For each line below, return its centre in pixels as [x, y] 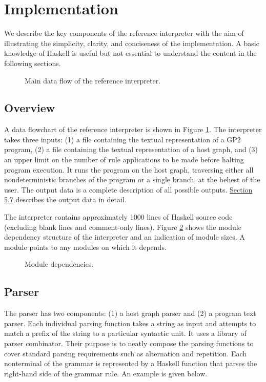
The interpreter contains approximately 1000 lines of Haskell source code [118, 217]
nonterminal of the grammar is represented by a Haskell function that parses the [131, 363]
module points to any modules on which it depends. [85, 247]
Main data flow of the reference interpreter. [93, 80]
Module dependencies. [59, 264]
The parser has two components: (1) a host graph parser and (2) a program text [130, 313]
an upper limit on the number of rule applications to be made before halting [124, 160]
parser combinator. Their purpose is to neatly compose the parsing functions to [129, 343]
